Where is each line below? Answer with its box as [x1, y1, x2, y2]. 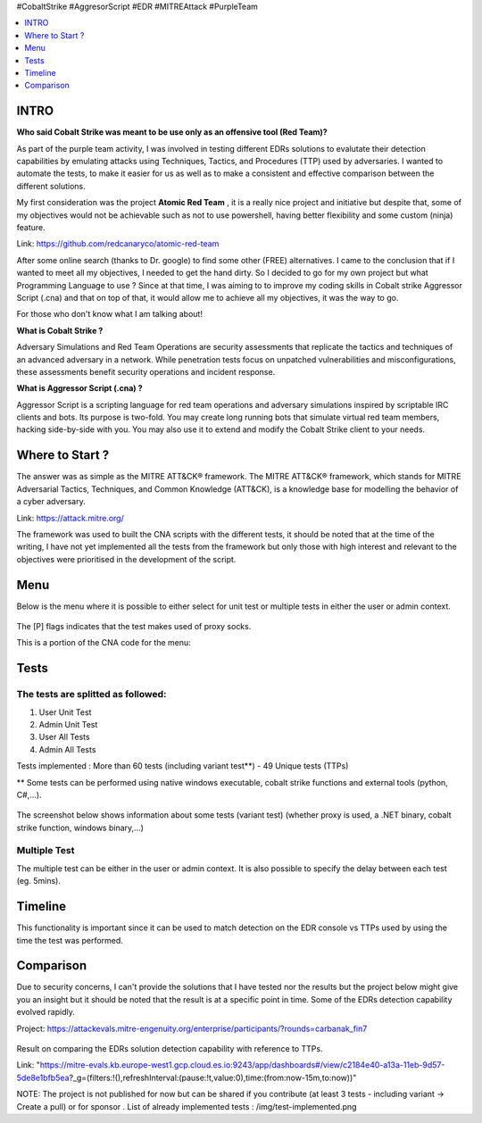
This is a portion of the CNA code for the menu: [16, 637, 191, 648]
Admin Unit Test [38, 719, 98, 729]
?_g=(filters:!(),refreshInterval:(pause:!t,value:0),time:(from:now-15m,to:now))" [68, 1072, 357, 1083]
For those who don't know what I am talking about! [16, 309, 203, 320]
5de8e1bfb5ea [16, 1072, 70, 1083]
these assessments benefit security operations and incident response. [16, 366, 276, 377]
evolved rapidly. [16, 1007, 76, 1018]
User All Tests [38, 732, 90, 743]
